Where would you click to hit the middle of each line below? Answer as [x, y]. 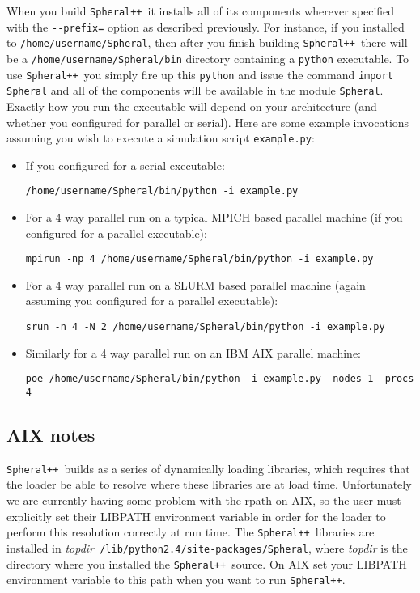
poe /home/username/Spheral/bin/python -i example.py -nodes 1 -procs [220, 379]
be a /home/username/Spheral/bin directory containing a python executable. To [208, 58]
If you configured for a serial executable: [125, 165]
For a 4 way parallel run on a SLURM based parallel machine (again [195, 284]
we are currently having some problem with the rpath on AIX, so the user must [204, 500]
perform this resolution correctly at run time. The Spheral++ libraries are [191, 532]
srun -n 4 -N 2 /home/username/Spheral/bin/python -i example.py [205, 327]
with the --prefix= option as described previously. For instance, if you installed [206, 26]
